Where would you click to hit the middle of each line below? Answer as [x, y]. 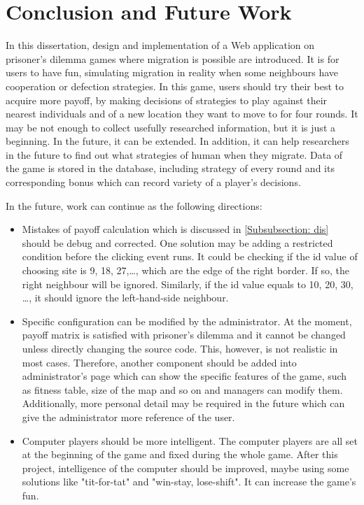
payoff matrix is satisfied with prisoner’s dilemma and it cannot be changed [184, 335]
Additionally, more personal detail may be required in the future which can [183, 403]
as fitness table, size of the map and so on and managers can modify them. [182, 389]
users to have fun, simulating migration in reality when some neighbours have [172, 72]
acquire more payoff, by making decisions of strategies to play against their [167, 100]
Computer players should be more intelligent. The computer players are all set [190, 440]
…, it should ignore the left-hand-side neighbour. [125, 298]
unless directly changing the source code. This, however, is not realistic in [180, 348]
